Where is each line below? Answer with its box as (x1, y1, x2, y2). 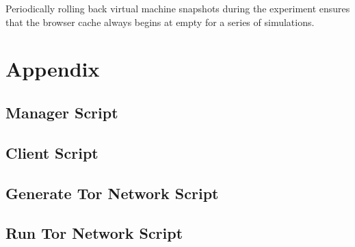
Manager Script (5, 101, 118, 122)
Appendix (5, 55, 100, 83)
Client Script (5, 142, 98, 163)
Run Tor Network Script (5, 222, 183, 244)
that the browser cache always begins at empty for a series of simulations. (5, 14, 315, 29)
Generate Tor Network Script (5, 182, 219, 203)
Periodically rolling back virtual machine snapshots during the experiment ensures (5, 1, 350, 15)
